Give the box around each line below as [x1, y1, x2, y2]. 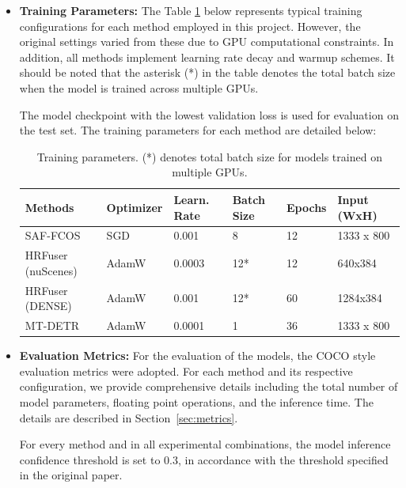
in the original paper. [19, 467, 123, 483]
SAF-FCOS [25, 227, 81, 244]
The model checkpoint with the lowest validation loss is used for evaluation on [19, 106, 399, 123]
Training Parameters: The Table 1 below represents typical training [19, 2, 362, 18]
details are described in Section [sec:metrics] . [19, 409, 238, 426]
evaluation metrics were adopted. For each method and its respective [19, 362, 353, 379]
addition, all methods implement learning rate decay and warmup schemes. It [19, 48, 395, 65]
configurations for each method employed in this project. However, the [19, 17, 361, 34]
